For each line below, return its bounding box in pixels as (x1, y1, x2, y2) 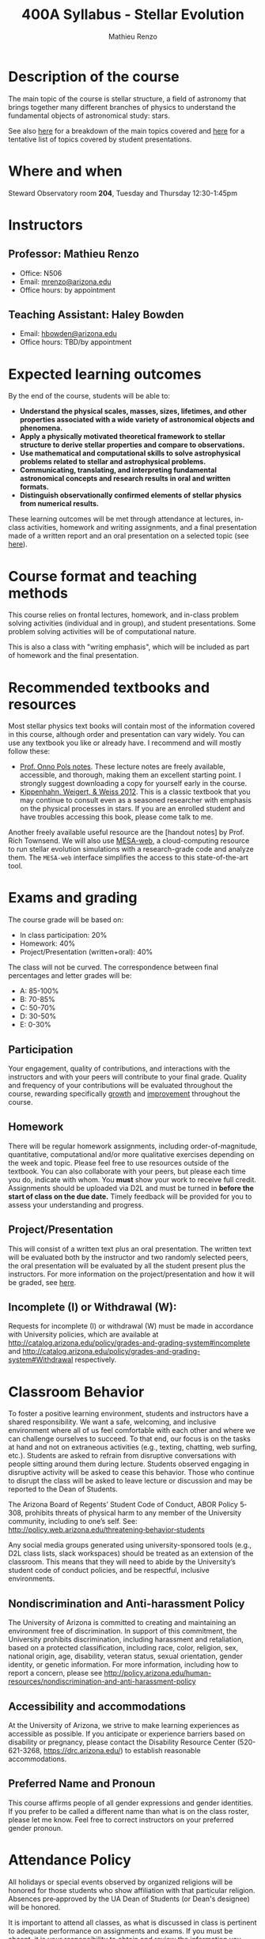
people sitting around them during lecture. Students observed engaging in (8, 1459, 250, 1468)
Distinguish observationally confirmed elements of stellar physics (19, 490, 242, 500)
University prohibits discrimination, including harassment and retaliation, (8, 1635, 244, 1644)
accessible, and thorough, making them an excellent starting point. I (19, 770, 241, 780)
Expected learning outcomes (8, 365, 202, 383)
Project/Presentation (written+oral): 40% (19, 947, 153, 957)
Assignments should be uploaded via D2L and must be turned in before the (8, 1183, 255, 1193)
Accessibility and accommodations (8, 1699, 186, 1713)
